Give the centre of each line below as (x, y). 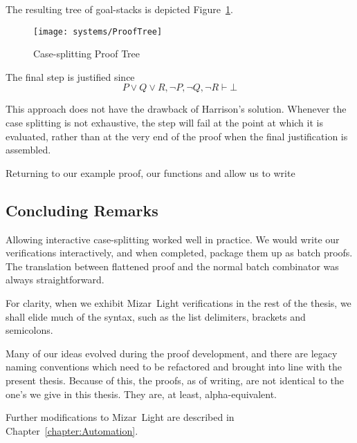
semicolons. (29, 330)
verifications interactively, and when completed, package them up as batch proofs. (179, 253)
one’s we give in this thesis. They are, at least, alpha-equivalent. (141, 394)
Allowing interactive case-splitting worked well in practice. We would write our (173, 239)
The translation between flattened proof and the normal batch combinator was (172, 266)
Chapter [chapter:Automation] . (72, 430)
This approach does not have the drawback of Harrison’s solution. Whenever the (176, 109)
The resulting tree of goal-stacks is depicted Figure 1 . (119, 9)
